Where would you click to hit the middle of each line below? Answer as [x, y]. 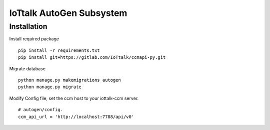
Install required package [34, 39]
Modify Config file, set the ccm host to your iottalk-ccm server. [74, 98]
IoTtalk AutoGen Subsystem [68, 13]
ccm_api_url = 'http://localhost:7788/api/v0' [76, 117]
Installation [28, 26]
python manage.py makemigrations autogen [69, 80]
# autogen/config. [41, 110]
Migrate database [27, 68]
